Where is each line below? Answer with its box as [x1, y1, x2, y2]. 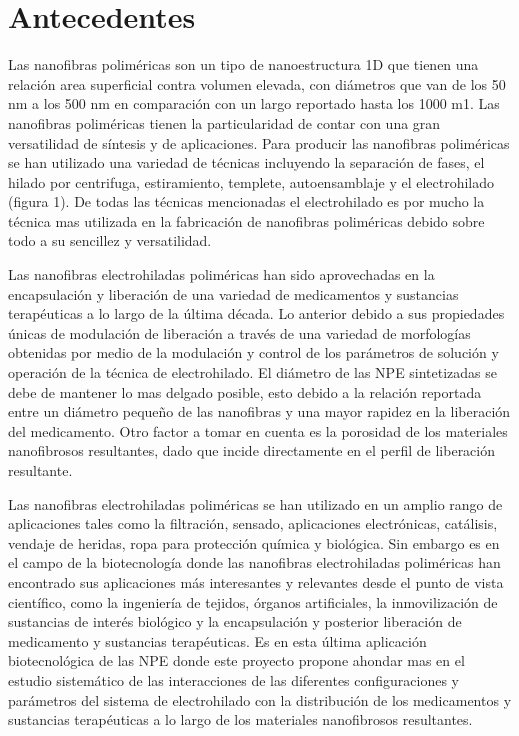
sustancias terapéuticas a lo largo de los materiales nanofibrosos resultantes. [8, 709, 473, 730]
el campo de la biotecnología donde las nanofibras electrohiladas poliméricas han [8, 552, 501, 573]
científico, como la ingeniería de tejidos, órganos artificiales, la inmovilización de [8, 591, 498, 612]
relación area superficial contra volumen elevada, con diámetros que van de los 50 [8, 73, 506, 94]
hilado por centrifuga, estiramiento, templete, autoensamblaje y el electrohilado [8, 171, 495, 192]
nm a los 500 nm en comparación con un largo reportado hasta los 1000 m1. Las [8, 93, 500, 114]
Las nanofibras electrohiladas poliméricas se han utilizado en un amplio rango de [8, 493, 503, 514]
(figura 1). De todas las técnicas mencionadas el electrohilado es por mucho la [8, 191, 485, 212]
